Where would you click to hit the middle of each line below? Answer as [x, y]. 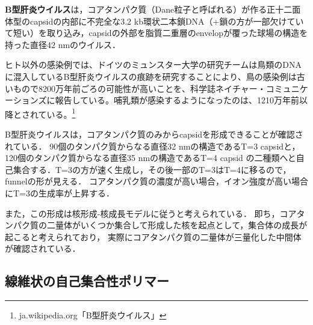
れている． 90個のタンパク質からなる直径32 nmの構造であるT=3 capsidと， [153, 146]
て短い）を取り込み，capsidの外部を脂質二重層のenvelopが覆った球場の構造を [156, 33]
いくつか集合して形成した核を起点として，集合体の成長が [194, 225]
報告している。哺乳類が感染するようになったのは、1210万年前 [177, 100]
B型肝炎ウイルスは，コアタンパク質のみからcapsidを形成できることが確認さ [154, 134]
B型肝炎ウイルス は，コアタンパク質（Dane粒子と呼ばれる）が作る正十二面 [153, 9]
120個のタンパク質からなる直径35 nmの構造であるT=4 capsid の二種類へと [150, 158]
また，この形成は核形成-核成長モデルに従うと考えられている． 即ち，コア [151, 213]
